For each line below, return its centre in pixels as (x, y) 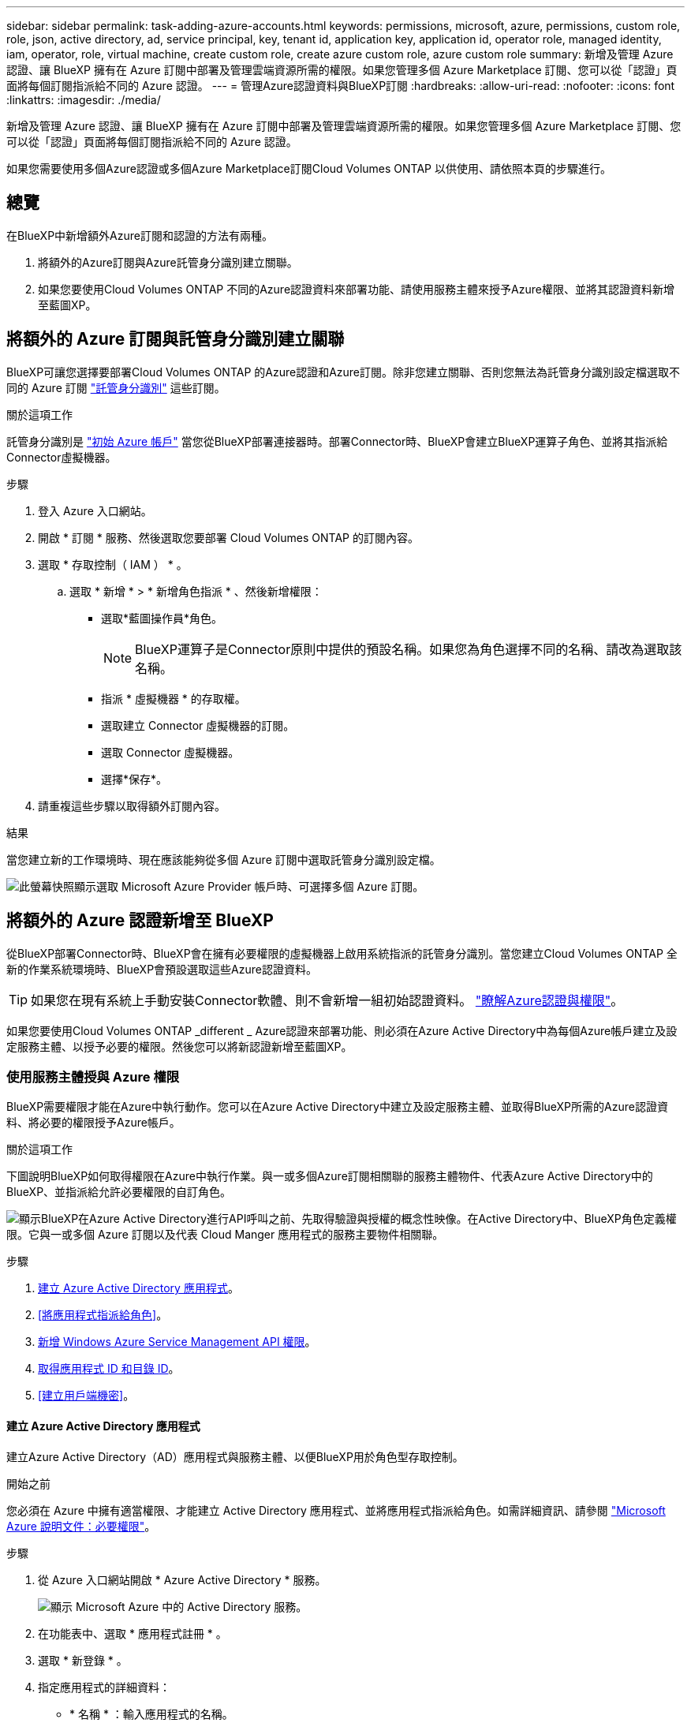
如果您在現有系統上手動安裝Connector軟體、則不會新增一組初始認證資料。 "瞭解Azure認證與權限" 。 (327, 1000)
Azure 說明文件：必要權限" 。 (81, 1526)
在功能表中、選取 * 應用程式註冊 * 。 (133, 1633)
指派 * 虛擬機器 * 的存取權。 (174, 698)
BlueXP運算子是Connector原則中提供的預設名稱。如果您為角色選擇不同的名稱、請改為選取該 (409, 649)
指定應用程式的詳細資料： (104, 1687)
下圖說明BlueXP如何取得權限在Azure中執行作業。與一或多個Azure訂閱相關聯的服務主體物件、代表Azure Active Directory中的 (330, 1176)
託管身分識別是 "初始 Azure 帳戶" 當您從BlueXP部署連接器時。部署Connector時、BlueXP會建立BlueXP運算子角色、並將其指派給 (337, 441)
